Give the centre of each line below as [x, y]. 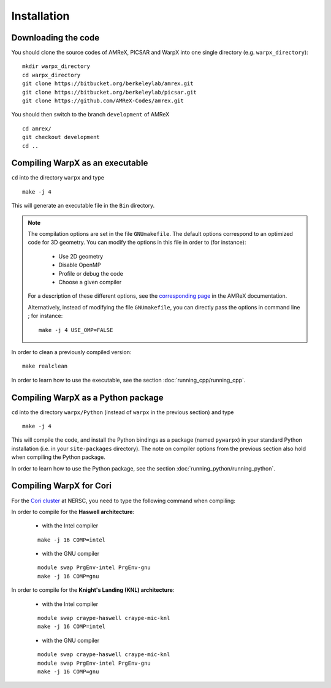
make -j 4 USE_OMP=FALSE [76, 330]
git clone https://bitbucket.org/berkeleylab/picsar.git [110, 92]
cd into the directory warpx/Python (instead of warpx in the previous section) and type [123, 412]
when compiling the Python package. [58, 457]
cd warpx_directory [51, 75]
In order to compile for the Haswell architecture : [73, 512]
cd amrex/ [37, 128]
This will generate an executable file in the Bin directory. [83, 206]
